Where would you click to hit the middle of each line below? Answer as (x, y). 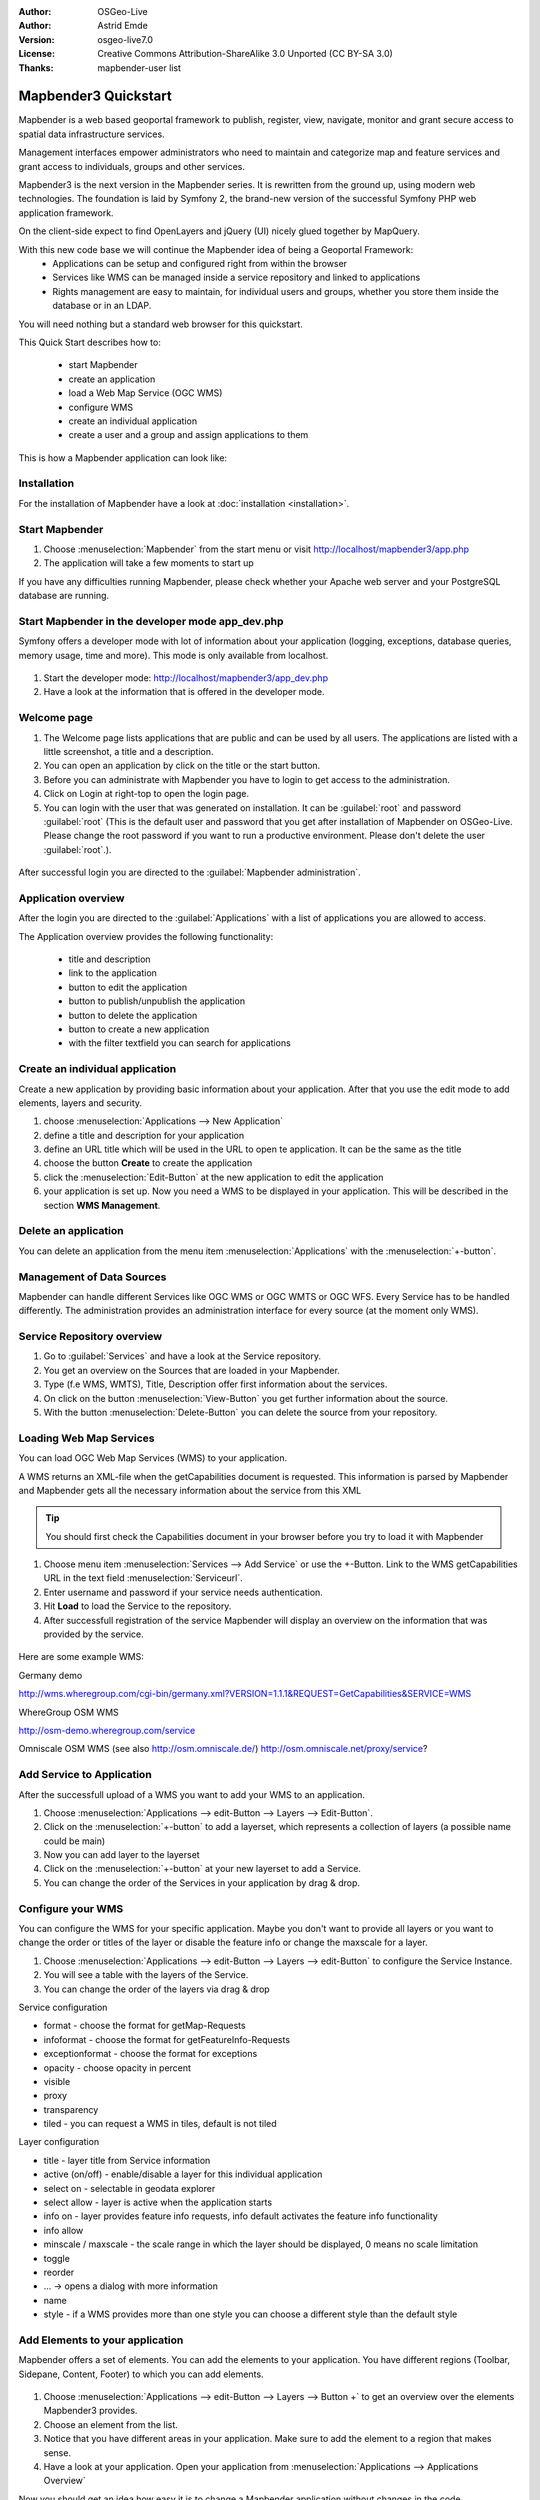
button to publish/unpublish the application (156, 1001)
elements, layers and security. (80, 1102)
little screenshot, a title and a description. (128, 751)
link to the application (112, 973)
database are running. (64, 596)
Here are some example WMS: (81, 1657)
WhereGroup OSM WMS (68, 1712)
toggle (56, 2258)
